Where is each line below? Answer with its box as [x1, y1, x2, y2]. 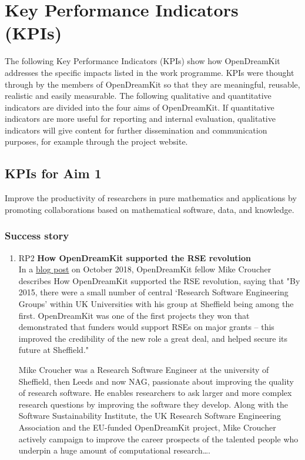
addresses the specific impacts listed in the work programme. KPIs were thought [5, 66, 294, 78]
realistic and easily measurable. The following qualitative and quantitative [5, 89, 272, 102]
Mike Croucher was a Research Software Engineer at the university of [18, 364, 269, 376]
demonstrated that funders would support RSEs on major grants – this [18, 321, 274, 333]
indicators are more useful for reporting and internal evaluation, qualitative [5, 112, 276, 125]
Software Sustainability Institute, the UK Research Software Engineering [18, 409, 281, 422]
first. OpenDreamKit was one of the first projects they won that [18, 309, 250, 321]
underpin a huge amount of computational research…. [18, 444, 210, 456]
